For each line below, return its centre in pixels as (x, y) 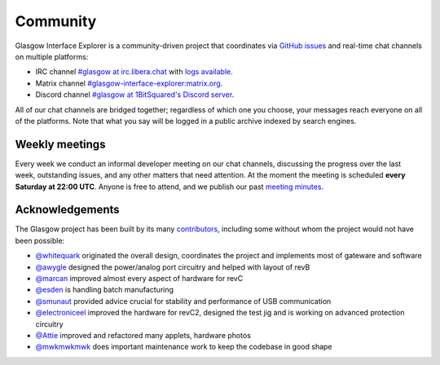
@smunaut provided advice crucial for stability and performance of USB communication (183, 301)
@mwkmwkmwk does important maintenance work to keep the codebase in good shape (184, 347)
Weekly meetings (60, 144)
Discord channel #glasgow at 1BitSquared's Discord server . (135, 95)
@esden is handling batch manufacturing (105, 290)
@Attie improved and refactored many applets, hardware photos (143, 335)
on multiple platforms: (52, 56)
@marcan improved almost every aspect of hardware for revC (139, 279)
